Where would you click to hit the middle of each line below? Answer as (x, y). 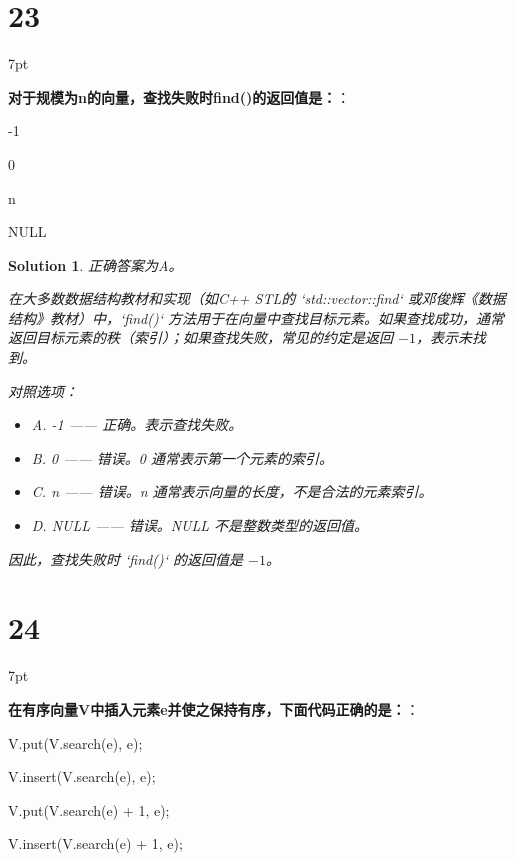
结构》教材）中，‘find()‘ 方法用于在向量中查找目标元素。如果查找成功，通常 (256, 317)
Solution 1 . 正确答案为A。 (95, 264)
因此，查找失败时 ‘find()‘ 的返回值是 (125, 558)
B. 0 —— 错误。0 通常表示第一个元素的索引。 (182, 457)
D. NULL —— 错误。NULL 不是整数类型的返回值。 (200, 525)
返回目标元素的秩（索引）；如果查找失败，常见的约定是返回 (200, 337)
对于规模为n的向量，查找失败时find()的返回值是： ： (179, 96)
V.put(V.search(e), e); (75, 742)
